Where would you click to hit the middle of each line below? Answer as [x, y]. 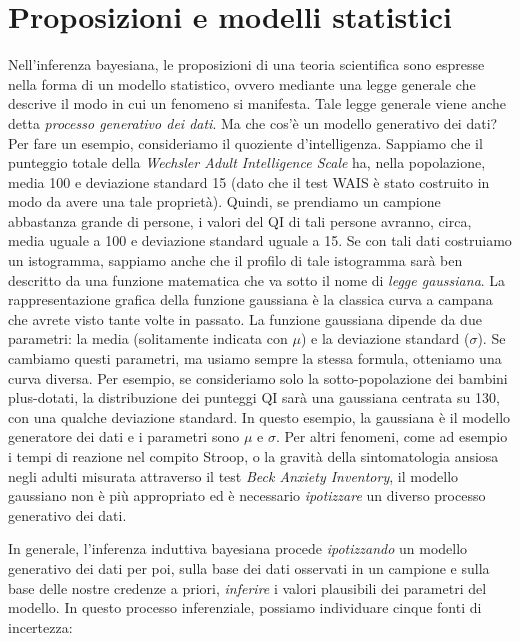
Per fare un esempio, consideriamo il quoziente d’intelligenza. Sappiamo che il [245, 142]
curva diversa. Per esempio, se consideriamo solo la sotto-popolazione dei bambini [258, 377]
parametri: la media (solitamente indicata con [148, 338]
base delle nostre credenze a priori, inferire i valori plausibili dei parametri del [247, 587]
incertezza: [40, 626]
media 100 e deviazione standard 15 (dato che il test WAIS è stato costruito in [249, 181]
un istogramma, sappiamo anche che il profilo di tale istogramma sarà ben [235, 260]
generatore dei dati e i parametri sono [124, 436]
